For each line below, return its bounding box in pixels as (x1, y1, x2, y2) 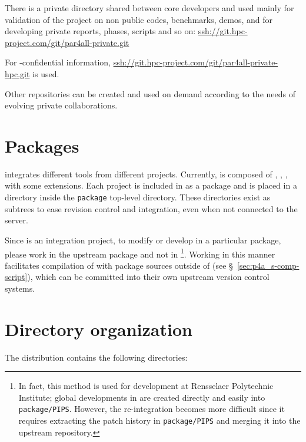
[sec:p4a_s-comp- (237, 259, 300, 271)
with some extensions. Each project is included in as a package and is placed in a (5, 179, 297, 192)
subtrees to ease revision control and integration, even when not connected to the (5, 202, 298, 215)
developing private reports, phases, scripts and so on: (5, 25, 196, 37)
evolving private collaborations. (5, 99, 118, 111)
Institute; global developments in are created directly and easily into (18, 391, 265, 403)
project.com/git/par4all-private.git (5, 36, 129, 48)
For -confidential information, (5, 56, 111, 68)
